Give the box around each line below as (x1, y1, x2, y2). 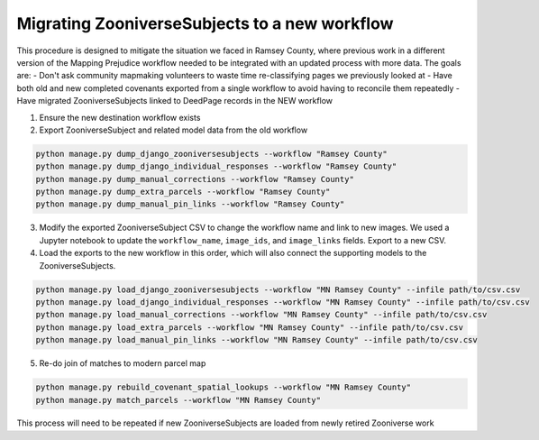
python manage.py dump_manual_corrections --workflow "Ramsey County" (35, 174, 355, 184)
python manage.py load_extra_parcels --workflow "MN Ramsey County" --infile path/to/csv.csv (35, 322, 464, 333)
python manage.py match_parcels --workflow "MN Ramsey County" (35, 395, 322, 405)
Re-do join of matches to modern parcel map (39, 358, 206, 369)
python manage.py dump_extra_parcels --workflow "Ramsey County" (35, 187, 331, 197)
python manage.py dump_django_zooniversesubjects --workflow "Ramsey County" (35, 149, 388, 159)
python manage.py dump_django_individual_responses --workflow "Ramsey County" (35, 161, 397, 171)
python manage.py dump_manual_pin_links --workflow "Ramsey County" (35, 199, 345, 209)
